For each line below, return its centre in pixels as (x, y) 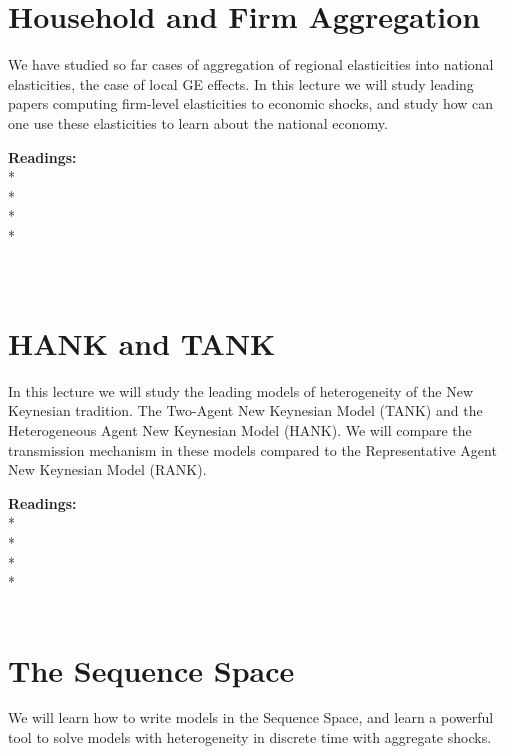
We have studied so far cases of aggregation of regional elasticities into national (251, 64)
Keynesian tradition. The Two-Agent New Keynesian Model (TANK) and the (245, 410)
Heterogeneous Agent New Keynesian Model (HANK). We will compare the (240, 429)
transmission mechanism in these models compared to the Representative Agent (252, 449)
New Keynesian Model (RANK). (107, 469)
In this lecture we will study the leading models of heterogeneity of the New (240, 390)
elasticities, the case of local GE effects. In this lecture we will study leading (241, 83)
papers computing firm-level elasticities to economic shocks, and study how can (251, 103)
